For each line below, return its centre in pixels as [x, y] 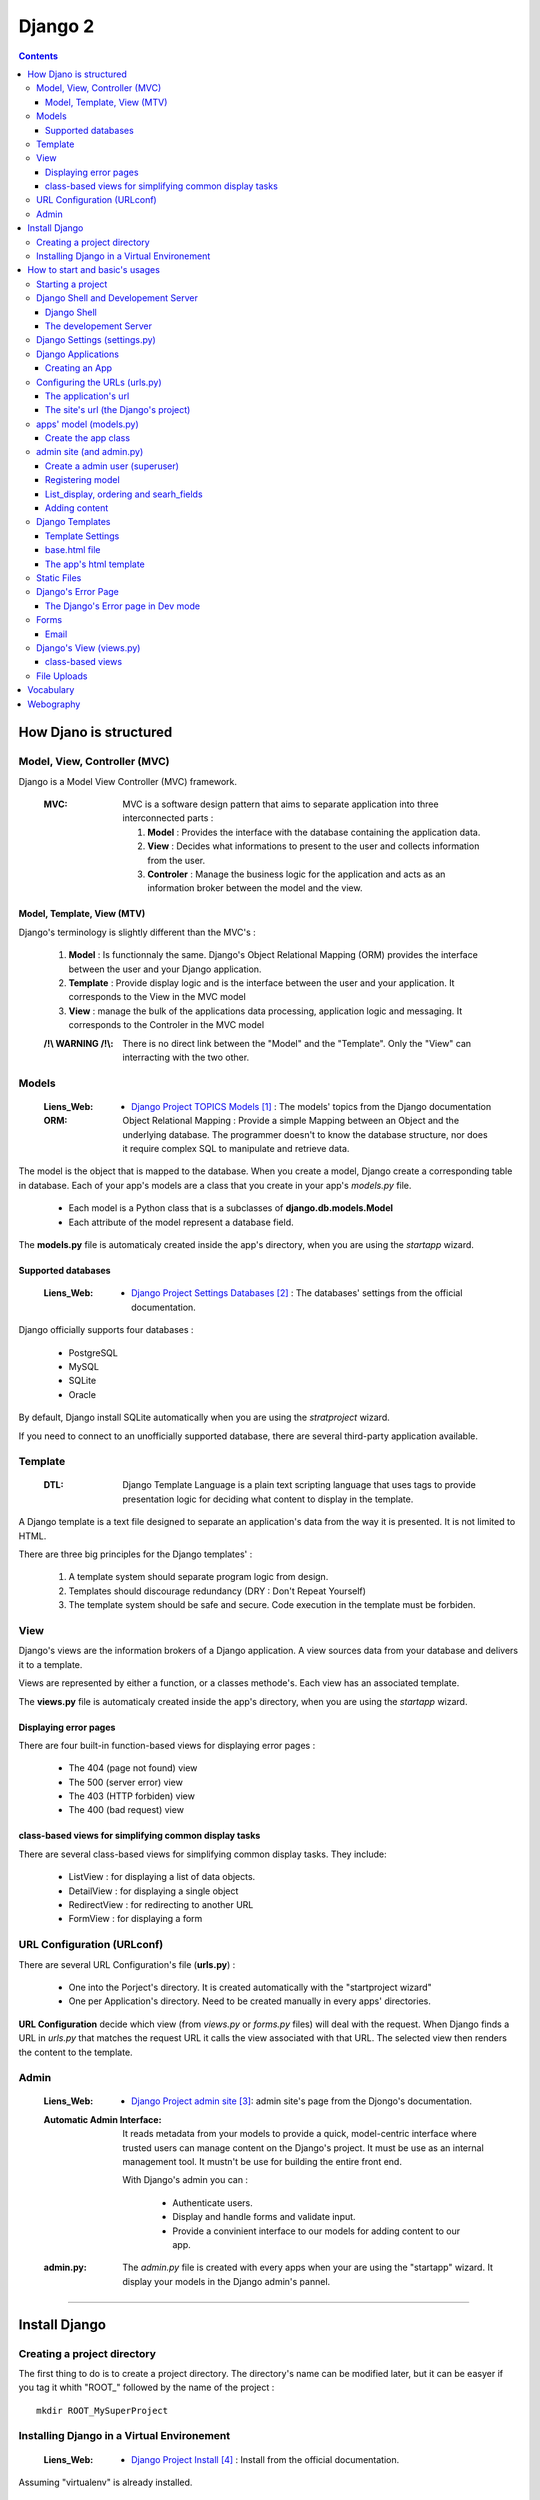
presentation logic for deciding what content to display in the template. [268, 1499]
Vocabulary [51, 690]
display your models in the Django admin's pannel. [226, 2281]
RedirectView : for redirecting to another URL [161, 1905]
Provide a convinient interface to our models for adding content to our [316, 2231]
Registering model [82, 480]
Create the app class [87, 438]
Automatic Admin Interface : [102, 2119]
